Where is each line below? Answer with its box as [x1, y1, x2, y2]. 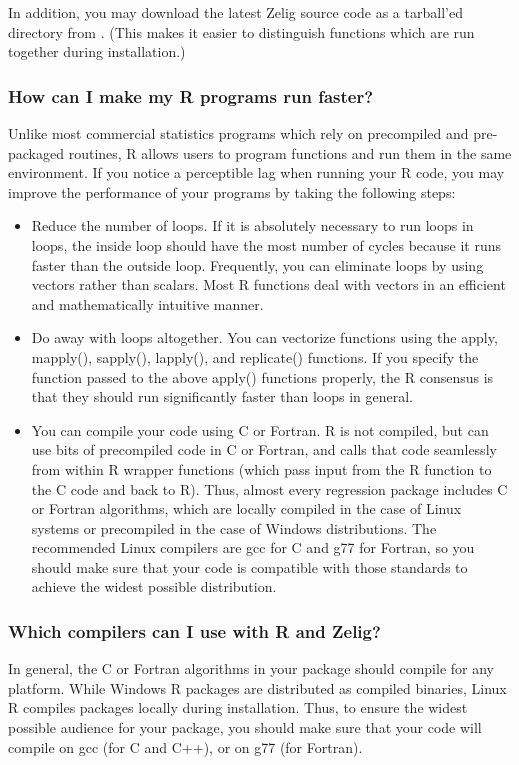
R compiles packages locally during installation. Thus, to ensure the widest [8, 697, 468, 718]
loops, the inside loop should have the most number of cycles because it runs [31, 234, 502, 255]
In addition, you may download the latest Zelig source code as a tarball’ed [8, 2, 463, 22]
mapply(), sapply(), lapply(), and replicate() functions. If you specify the [31, 346, 479, 367]
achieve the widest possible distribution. [31, 576, 277, 597]
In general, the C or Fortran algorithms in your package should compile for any [8, 658, 494, 679]
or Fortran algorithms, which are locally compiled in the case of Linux [31, 498, 462, 519]
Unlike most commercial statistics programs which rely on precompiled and [8, 123, 469, 143]
